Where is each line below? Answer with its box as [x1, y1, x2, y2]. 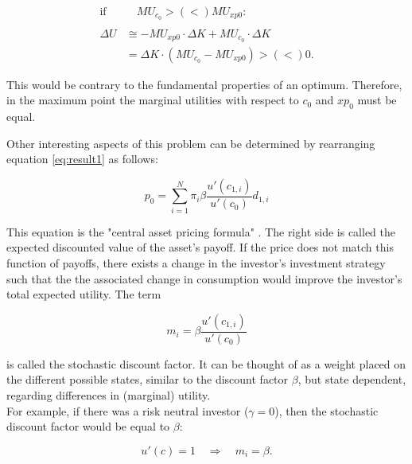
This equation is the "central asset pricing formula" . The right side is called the [6, 223, 396, 240]
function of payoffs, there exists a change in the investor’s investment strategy [6, 254, 386, 271]
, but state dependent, [297, 371, 406, 388]
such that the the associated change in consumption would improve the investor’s [6, 270, 402, 287]
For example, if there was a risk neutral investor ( [6, 402, 249, 419]
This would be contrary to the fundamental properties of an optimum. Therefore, [6, 76, 402, 92]
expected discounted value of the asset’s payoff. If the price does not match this [6, 239, 394, 255]
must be [357, 92, 397, 108]
